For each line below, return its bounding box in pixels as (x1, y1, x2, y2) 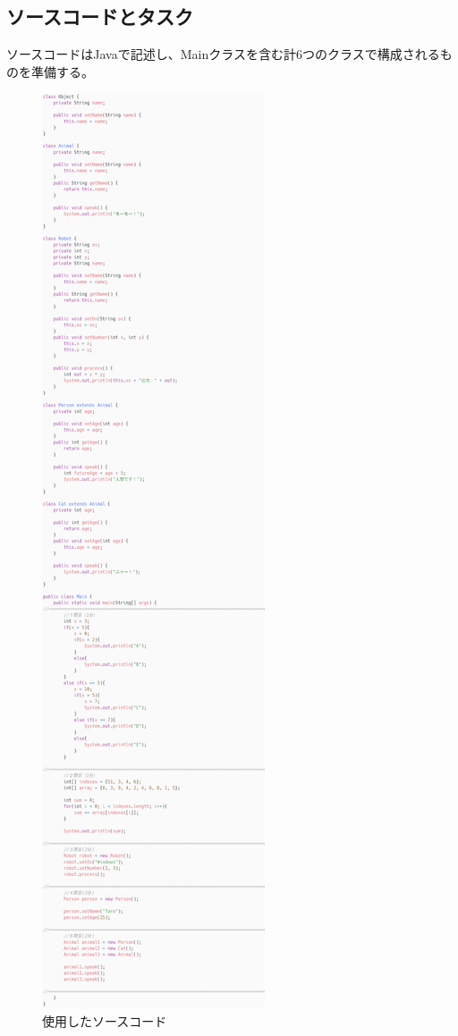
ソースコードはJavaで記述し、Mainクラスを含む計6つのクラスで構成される (6, 45, 440, 63)
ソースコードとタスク (6, 3, 193, 30)
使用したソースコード (42, 1011, 167, 1030)
